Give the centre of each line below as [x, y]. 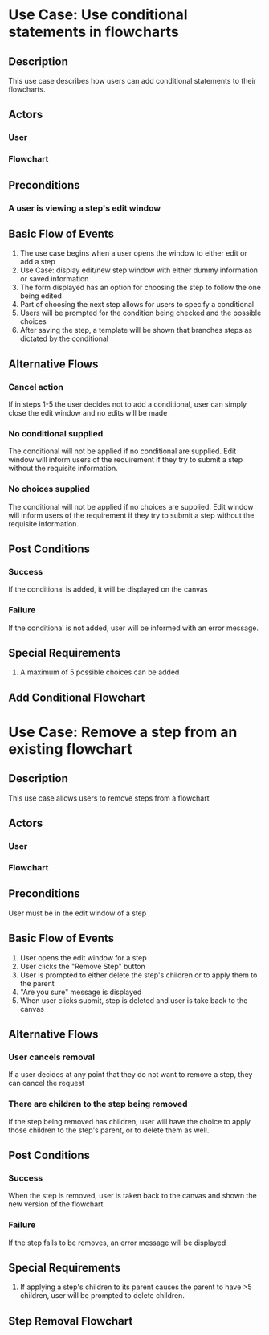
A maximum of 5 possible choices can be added [100, 672]
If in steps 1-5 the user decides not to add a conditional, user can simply [128, 404]
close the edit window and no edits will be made [88, 413]
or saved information [54, 279]
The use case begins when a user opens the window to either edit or [133, 253]
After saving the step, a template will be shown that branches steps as [136, 330]
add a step [38, 262]
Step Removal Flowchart [71, 1321]
